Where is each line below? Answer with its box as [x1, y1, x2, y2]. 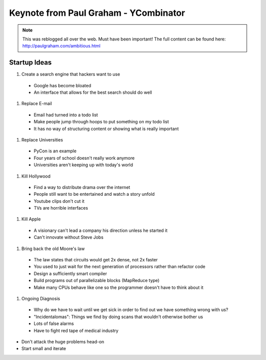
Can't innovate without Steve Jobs [33, 234, 103, 240]
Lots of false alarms [33, 321, 74, 326]
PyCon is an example [33, 148, 77, 154]
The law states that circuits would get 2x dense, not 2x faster [33, 257, 158, 263]
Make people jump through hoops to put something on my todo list [33, 119, 169, 125]
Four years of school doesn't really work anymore [33, 155, 135, 161]
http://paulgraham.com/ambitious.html [22, 43, 100, 49]
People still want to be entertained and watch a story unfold [33, 191, 155, 197]
